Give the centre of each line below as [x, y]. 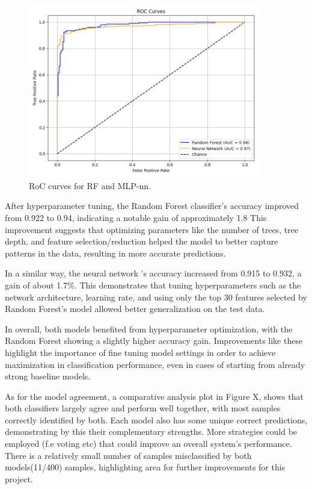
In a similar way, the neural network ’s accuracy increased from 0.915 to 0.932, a [153, 273]
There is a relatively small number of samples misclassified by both [128, 455]
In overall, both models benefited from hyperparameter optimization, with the [149, 329]
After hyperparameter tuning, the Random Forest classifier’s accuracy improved [152, 206]
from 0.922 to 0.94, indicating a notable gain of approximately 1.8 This [136, 217]
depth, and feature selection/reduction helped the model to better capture [142, 241]
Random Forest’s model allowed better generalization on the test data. [135, 309]
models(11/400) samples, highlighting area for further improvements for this [145, 467]
